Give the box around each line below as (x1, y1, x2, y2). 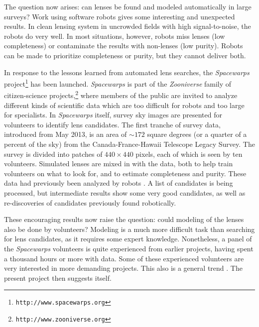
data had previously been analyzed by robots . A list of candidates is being (4, 178, 233, 188)
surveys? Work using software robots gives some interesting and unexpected (4, 11, 235, 21)
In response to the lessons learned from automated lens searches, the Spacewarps (4, 67, 250, 77)
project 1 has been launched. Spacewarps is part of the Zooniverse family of (4, 77, 232, 89)
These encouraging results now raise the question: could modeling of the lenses (4, 214, 244, 224)
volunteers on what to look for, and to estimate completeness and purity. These (4, 168, 247, 178)
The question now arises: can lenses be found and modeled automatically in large (4, 1, 252, 11)
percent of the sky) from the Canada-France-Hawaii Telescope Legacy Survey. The (4, 139, 255, 149)
